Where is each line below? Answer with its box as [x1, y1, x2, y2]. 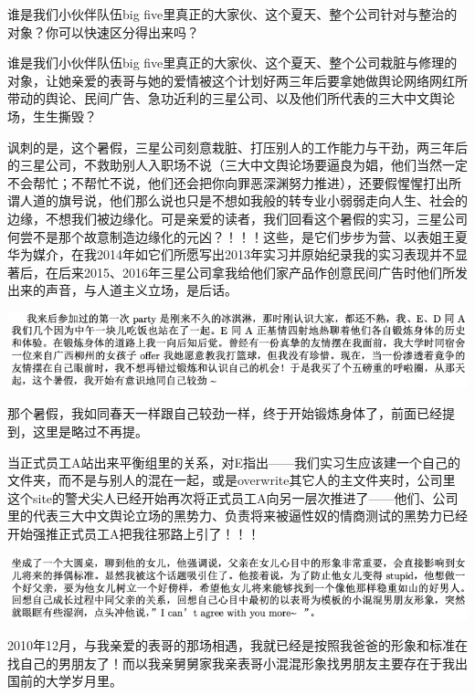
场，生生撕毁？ [7, 106, 97, 125]
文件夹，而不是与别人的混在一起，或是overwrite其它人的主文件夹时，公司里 [7, 470, 456, 490]
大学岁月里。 [45, 671, 122, 690]
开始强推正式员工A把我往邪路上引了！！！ [7, 523, 260, 542]
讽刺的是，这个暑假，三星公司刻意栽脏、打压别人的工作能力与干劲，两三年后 [7, 137, 468, 156]
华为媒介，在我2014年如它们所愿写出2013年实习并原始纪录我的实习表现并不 [7, 245, 455, 264]
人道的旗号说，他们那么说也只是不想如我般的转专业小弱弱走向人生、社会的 [19, 191, 468, 210]
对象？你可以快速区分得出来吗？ [7, 22, 199, 41]
